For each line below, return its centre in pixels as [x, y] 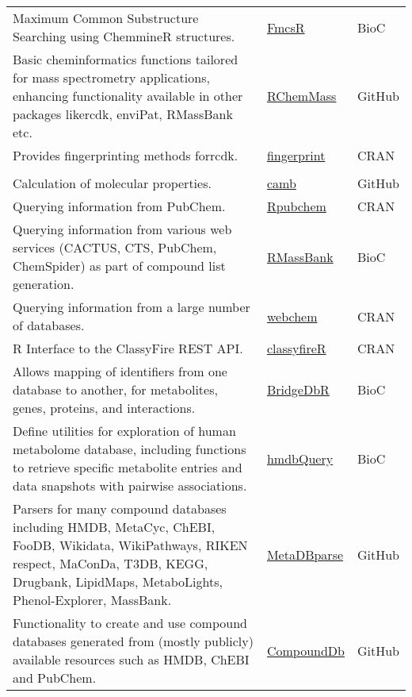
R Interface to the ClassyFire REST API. [128, 348]
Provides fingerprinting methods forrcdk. [126, 155]
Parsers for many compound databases [120, 508]
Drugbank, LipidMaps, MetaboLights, [118, 581]
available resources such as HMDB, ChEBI [131, 659]
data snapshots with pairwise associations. [130, 485]
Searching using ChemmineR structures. [124, 36]
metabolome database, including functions [130, 449]
